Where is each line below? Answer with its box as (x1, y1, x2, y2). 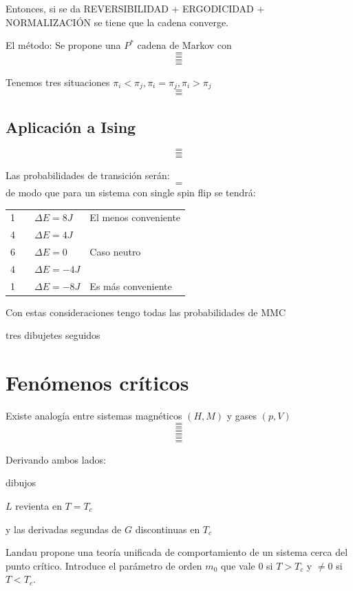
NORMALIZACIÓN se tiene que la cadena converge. (6, 14, 229, 29)
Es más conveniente (89, 278, 172, 293)
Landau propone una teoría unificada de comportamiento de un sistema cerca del (6, 545, 348, 559)
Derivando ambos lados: (6, 452, 106, 466)
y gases (226, 408, 257, 423)
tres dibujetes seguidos (6, 328, 100, 342)
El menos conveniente (89, 210, 181, 225)
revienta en (15, 498, 62, 512)
